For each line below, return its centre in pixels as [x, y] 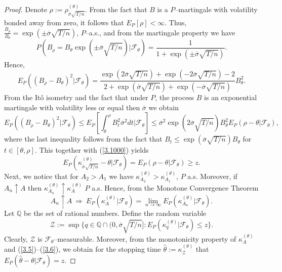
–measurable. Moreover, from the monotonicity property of [145, 238]
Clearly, [16, 238]
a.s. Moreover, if [212, 176]
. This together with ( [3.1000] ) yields [92, 150]
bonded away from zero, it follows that [64, 22]
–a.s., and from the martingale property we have [160, 32]
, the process [175, 97]
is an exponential [231, 97]
